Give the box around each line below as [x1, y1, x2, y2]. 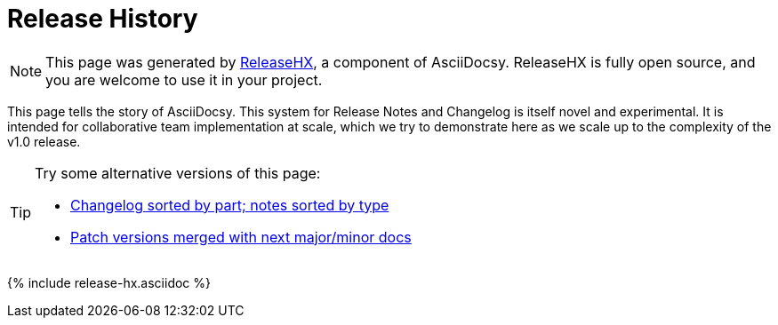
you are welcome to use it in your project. [45, 70, 323, 89]
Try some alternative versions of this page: [35, 163, 321, 182]
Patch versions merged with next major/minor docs [70, 227, 412, 246]
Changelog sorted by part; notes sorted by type [70, 195, 389, 214]
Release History [7, 4, 198, 34]
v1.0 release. [7, 133, 81, 149]
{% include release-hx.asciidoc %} [7, 274, 211, 290]
